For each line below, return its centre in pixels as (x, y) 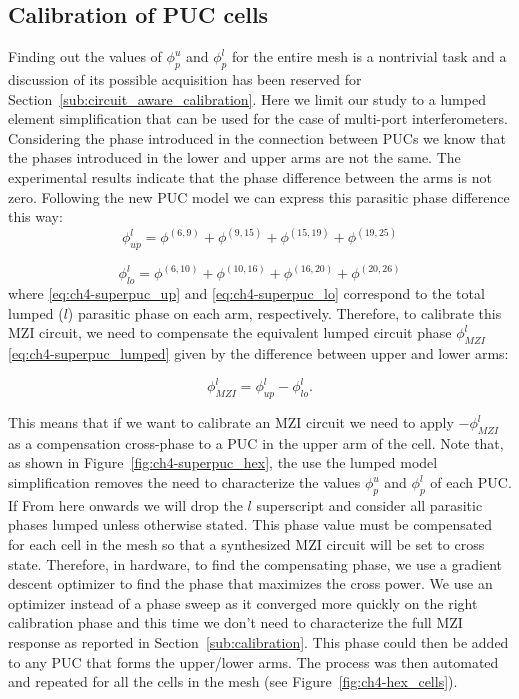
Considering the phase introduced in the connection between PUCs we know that (257, 137)
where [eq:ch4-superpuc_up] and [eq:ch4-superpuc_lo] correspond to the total (246, 293)
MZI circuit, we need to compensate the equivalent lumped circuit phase (230, 332)
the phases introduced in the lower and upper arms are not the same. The (234, 157)
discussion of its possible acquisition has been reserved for (185, 79)
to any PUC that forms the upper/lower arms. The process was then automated (253, 661)
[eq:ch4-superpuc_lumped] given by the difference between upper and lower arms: (258, 353)
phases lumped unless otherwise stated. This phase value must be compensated (250, 524)
